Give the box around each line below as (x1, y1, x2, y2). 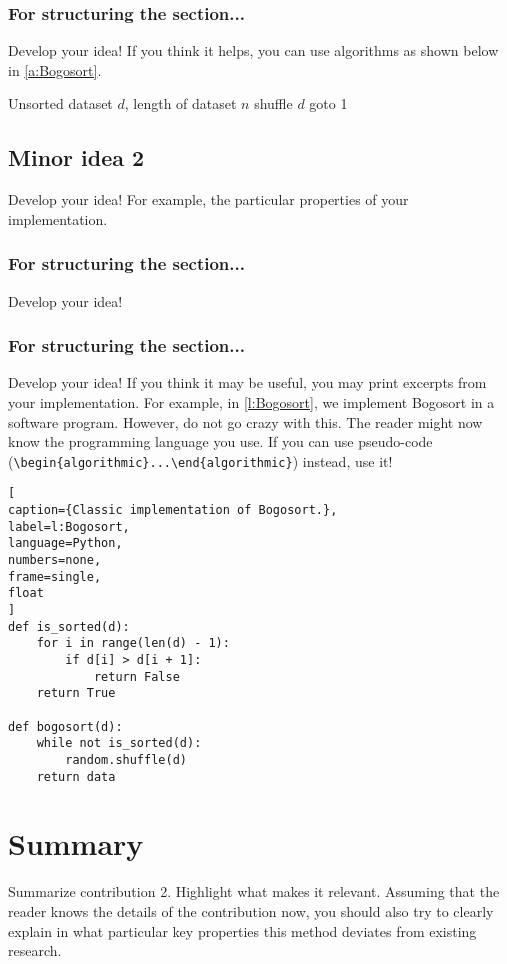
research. (8, 940, 62, 961)
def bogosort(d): (8, 719, 123, 734)
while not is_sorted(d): (36, 736, 202, 751)
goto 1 (309, 93, 348, 114)
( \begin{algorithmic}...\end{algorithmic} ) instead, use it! (8, 450, 393, 471)
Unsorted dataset (8, 93, 113, 114)
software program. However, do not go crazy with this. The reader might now (8, 411, 483, 432)
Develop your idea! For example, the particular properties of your (8, 189, 409, 210)
